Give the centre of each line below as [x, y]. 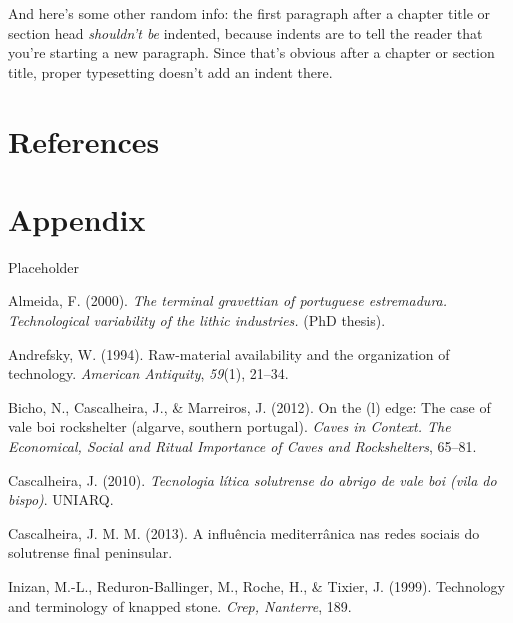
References [84, 140]
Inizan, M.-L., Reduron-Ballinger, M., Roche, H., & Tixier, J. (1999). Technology [256, 586]
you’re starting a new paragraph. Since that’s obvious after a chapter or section [251, 52]
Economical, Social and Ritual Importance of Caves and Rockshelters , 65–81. [242, 446]
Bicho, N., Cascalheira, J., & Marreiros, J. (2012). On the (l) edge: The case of [249, 406]
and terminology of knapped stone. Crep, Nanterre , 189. [180, 605]
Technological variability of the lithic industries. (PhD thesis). [197, 320]
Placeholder [44, 266]
